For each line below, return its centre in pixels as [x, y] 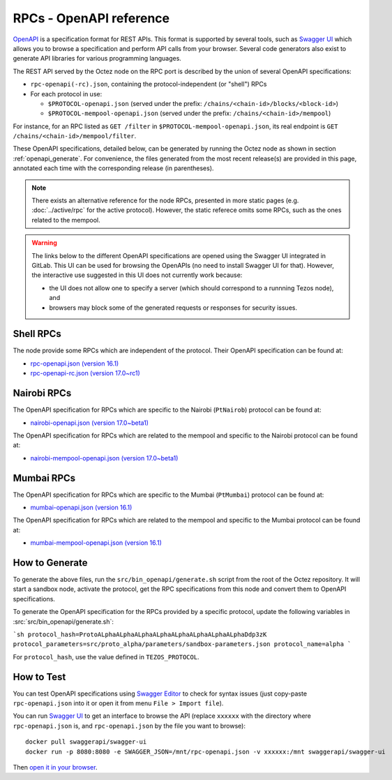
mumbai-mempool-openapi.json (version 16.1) [96, 543]
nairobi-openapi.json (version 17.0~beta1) [90, 423]
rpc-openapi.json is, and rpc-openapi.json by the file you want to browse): [129, 726]
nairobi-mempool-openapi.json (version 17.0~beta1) [104, 458]
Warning [44, 243]
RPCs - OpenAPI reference [91, 18]
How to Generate [50, 563]
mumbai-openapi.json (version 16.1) [81, 507]
